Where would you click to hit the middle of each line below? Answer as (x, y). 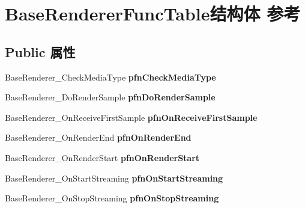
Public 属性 (40, 51)
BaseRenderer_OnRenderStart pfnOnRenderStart (102, 157)
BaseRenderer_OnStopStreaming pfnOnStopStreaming (112, 198)
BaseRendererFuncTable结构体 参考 (153, 14)
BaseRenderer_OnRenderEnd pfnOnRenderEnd (98, 137)
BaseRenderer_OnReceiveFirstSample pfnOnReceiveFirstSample (131, 117)
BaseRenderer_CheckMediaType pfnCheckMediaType (110, 77)
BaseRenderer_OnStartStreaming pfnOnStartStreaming (114, 178)
